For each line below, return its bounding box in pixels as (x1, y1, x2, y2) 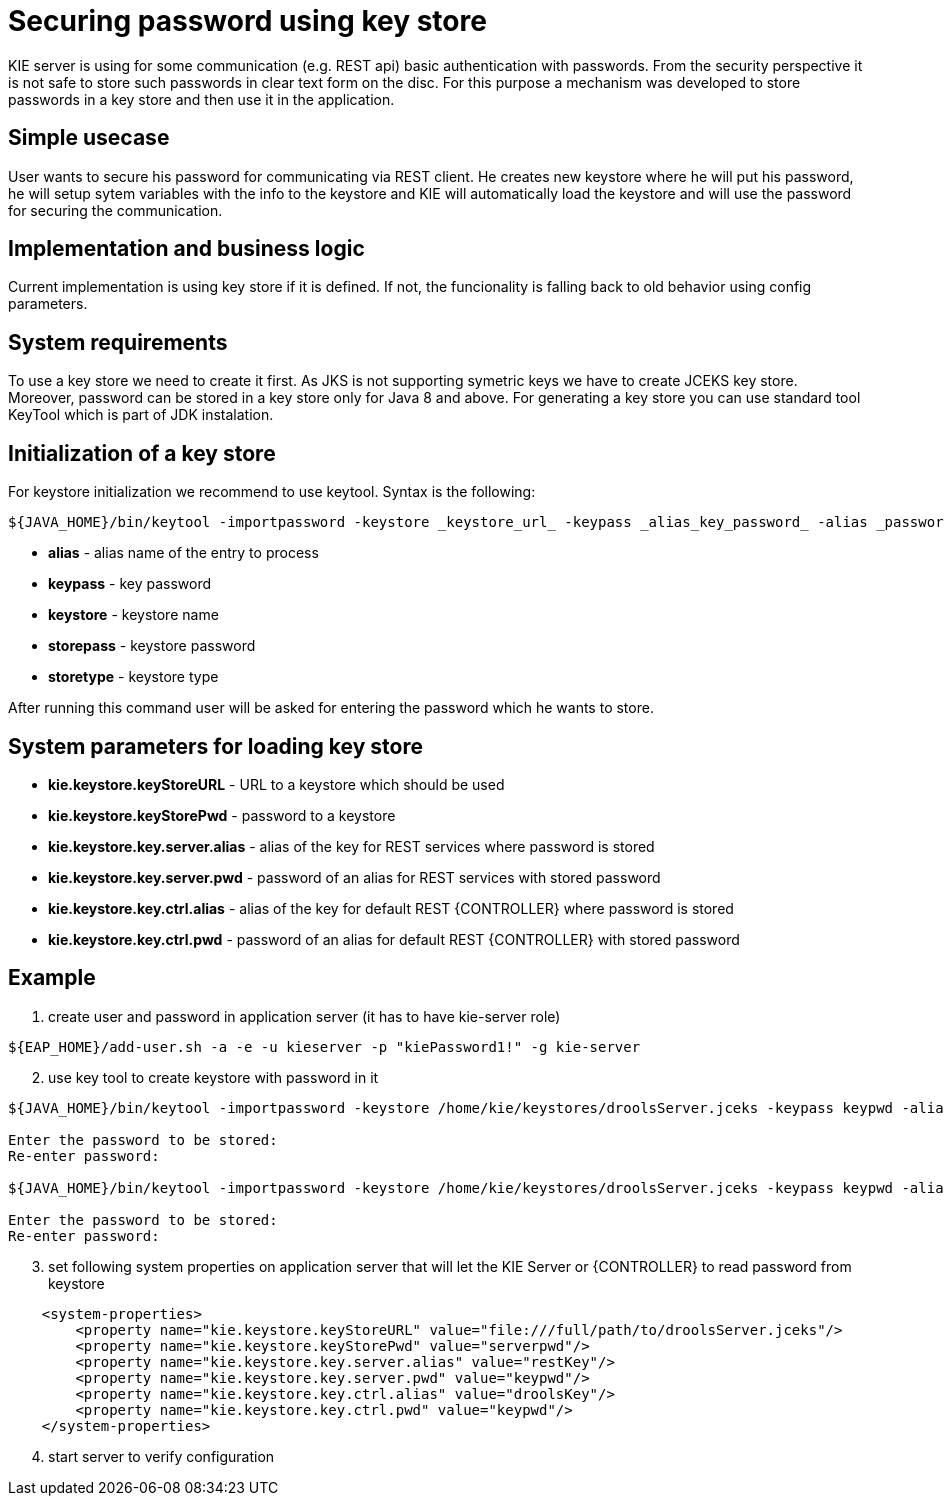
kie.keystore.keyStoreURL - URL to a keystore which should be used (48, 775, 505, 793)
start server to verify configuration (48, 1447, 275, 1465)
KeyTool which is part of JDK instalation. (8, 406, 274, 424)
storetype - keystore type (48, 668, 219, 686)
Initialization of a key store (8, 440, 276, 466)
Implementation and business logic (8, 236, 365, 262)
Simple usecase (8, 125, 170, 151)
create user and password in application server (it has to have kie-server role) (48, 1007, 561, 1025)
